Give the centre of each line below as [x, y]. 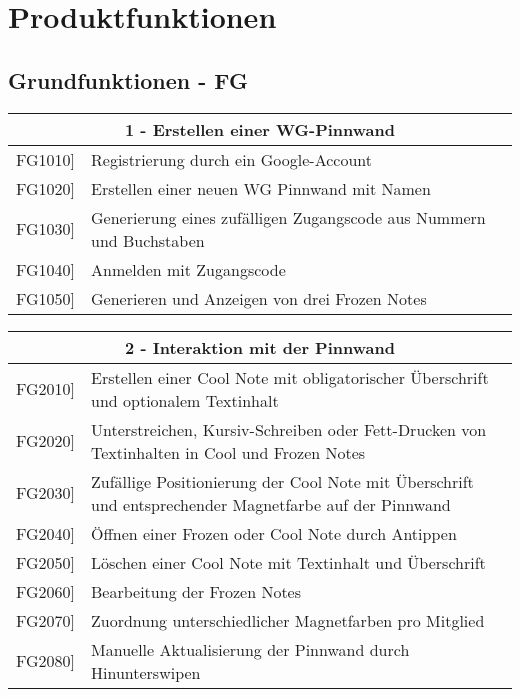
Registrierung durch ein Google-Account [232, 159]
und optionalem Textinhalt [185, 400]
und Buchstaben [148, 240]
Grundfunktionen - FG [128, 79]
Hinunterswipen [146, 672]
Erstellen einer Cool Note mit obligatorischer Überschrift [290, 377]
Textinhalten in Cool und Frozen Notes [228, 452]
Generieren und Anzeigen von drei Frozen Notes [259, 298]
